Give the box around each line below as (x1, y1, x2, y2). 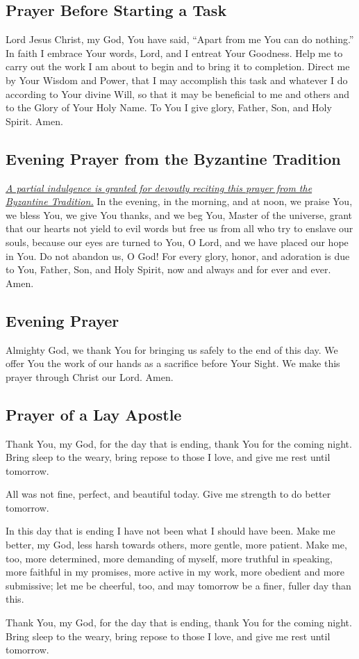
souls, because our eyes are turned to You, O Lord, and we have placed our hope (6, 234, 349, 249)
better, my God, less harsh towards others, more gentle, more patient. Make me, (6, 537, 347, 552)
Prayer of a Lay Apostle (6, 403, 182, 425)
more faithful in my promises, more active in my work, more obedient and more (6, 564, 345, 579)
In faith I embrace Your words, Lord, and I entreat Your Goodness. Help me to (6, 45, 343, 60)
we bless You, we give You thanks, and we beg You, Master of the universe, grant (6, 207, 353, 222)
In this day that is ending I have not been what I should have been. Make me (6, 523, 335, 538)
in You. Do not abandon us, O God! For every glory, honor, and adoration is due (6, 248, 350, 263)
